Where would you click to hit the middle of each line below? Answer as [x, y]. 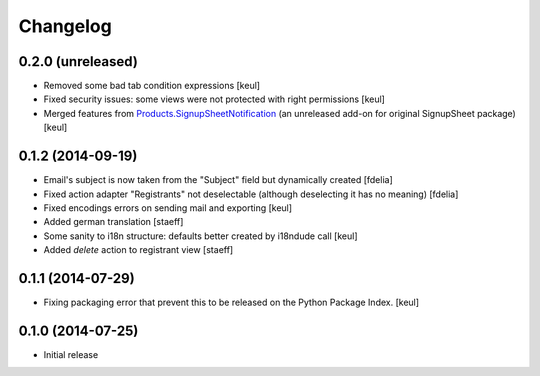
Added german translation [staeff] [113, 222]
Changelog [65, 26]
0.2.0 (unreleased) [78, 61]
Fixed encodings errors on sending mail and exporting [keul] [168, 207]
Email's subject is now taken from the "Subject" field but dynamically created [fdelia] [218, 180]
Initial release [71, 354]
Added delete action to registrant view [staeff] [138, 250]
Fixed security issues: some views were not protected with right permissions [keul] [214, 99]
